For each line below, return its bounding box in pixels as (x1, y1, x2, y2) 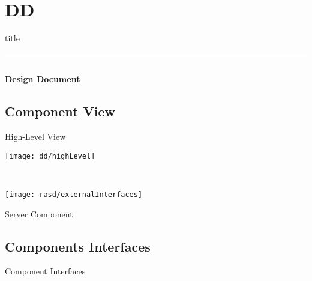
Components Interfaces (5, 237, 151, 255)
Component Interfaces (5, 265, 86, 277)
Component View (5, 102, 115, 121)
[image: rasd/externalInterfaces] (5, 190, 143, 199)
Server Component (5, 207, 73, 220)
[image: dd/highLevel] (5, 151, 95, 160)
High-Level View (5, 130, 66, 143)
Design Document (5, 73, 80, 85)
